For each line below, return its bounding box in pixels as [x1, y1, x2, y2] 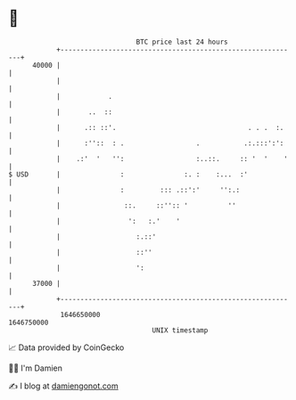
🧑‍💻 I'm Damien [8, 363, 63, 373]
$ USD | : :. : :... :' [8, 169, 249, 179]
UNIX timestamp [152, 325, 209, 335]
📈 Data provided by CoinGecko [8, 342, 125, 353]
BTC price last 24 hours [136, 37, 228, 46]
